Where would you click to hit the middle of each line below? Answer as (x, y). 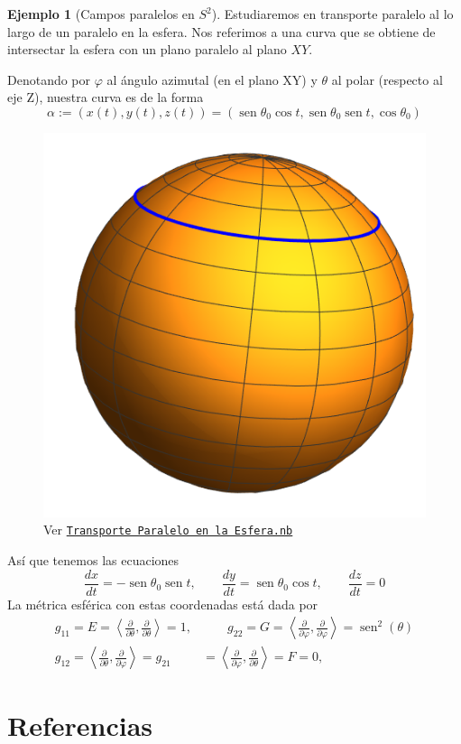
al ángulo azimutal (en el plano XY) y (212, 79)
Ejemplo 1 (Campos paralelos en (101, 14)
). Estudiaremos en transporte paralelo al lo (332, 14)
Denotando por (49, 79)
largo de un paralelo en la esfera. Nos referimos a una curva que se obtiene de (221, 31)
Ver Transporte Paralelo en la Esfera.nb (168, 530)
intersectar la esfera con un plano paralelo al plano (147, 49)
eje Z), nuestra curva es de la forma (106, 97)
